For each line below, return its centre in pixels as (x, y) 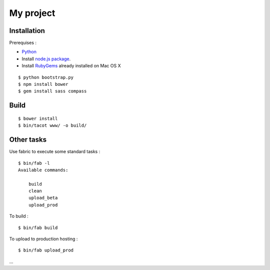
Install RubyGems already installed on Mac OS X (71, 66)
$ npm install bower (43, 84)
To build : (19, 216)
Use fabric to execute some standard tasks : (55, 152)
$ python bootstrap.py (46, 77)
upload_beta (43, 198)
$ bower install (38, 118)
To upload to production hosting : (43, 239)
